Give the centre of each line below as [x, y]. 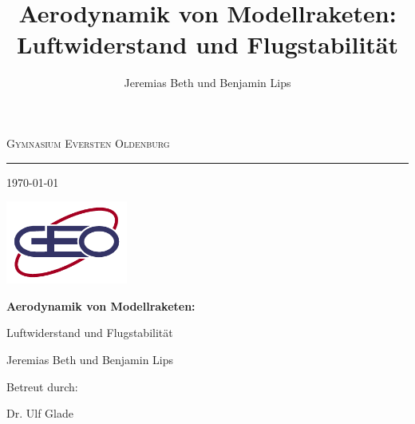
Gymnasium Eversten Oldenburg [88, 143]
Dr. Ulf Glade [40, 413]
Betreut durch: [42, 386]
